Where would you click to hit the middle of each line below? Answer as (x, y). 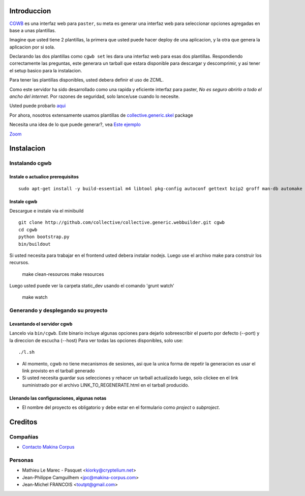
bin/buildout (35, 244)
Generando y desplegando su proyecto (58, 310)
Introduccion (30, 11)
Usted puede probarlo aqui (38, 106)
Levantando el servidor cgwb (41, 324)
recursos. (19, 263)
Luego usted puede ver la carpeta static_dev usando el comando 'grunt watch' (92, 286)
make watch (35, 297)
